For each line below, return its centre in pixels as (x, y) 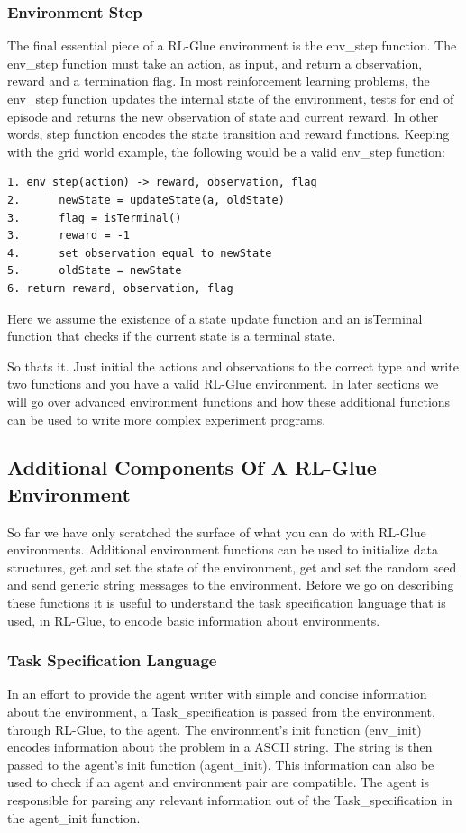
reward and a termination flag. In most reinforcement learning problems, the (219, 81)
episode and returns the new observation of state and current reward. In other (223, 116)
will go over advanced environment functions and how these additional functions (229, 401)
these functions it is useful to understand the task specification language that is (227, 603)
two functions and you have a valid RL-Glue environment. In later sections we (223, 384)
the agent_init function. (74, 817)
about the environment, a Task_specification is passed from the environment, (221, 712)
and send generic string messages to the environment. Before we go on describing (231, 585)
